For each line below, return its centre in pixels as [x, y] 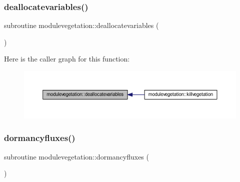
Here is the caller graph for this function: [67, 59]
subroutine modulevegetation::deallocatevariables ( [81, 25]
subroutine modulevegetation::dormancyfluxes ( [76, 156]
